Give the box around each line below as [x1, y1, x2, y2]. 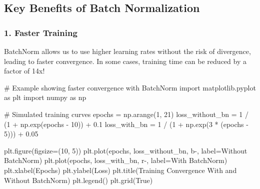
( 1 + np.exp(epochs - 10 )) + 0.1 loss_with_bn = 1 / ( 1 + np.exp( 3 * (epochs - [4, 118, 248, 129]
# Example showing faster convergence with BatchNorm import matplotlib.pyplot [4, 82, 256, 92]
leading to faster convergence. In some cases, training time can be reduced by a [4, 55, 246, 66]
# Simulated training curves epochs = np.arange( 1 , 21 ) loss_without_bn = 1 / [4, 108, 249, 119]
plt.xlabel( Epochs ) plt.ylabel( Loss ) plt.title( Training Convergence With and [4, 164, 237, 175]
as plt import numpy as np [4, 92, 86, 102]
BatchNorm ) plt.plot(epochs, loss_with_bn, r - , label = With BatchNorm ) [4, 155, 227, 165]
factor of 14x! [4, 65, 45, 76]
